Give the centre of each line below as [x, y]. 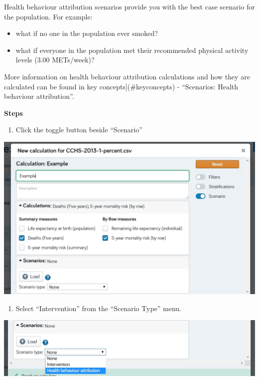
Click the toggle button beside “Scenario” [79, 130]
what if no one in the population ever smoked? [87, 33]
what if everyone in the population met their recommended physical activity [132, 50]
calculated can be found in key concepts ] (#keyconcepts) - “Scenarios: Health [121, 86]
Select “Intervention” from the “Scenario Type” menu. [99, 308]
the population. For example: [48, 16]
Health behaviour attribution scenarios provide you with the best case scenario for [129, 6]
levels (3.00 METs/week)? [55, 60]
